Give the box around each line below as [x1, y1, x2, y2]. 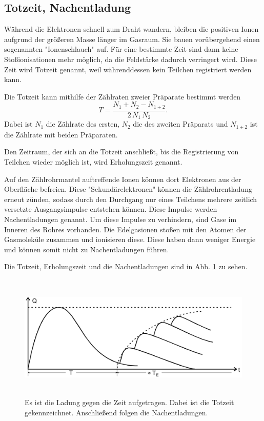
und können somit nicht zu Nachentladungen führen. [4, 244, 169, 254]
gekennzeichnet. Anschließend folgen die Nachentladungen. [25, 407, 208, 417]
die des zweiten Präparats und [133, 118, 228, 129]
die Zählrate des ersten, [46, 118, 120, 129]
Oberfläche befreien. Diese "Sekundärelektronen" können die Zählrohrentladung [4, 184, 252, 194]
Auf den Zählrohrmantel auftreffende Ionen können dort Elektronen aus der [4, 173, 241, 184]
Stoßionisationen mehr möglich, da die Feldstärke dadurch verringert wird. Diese [4, 53, 257, 64]
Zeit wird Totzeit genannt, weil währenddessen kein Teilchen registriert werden [4, 64, 252, 74]
